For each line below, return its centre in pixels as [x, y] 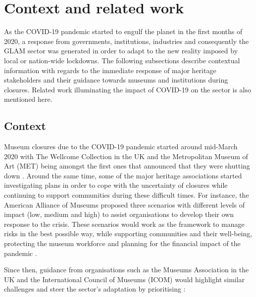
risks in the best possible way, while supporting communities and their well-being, [128, 233]
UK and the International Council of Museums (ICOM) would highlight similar [125, 279]
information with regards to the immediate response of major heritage [110, 70]
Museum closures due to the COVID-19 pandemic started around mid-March [121, 147]
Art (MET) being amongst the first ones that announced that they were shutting [127, 166]
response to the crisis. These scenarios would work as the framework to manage [124, 224]
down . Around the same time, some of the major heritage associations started [123, 175]
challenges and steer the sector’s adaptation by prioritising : [95, 289]
